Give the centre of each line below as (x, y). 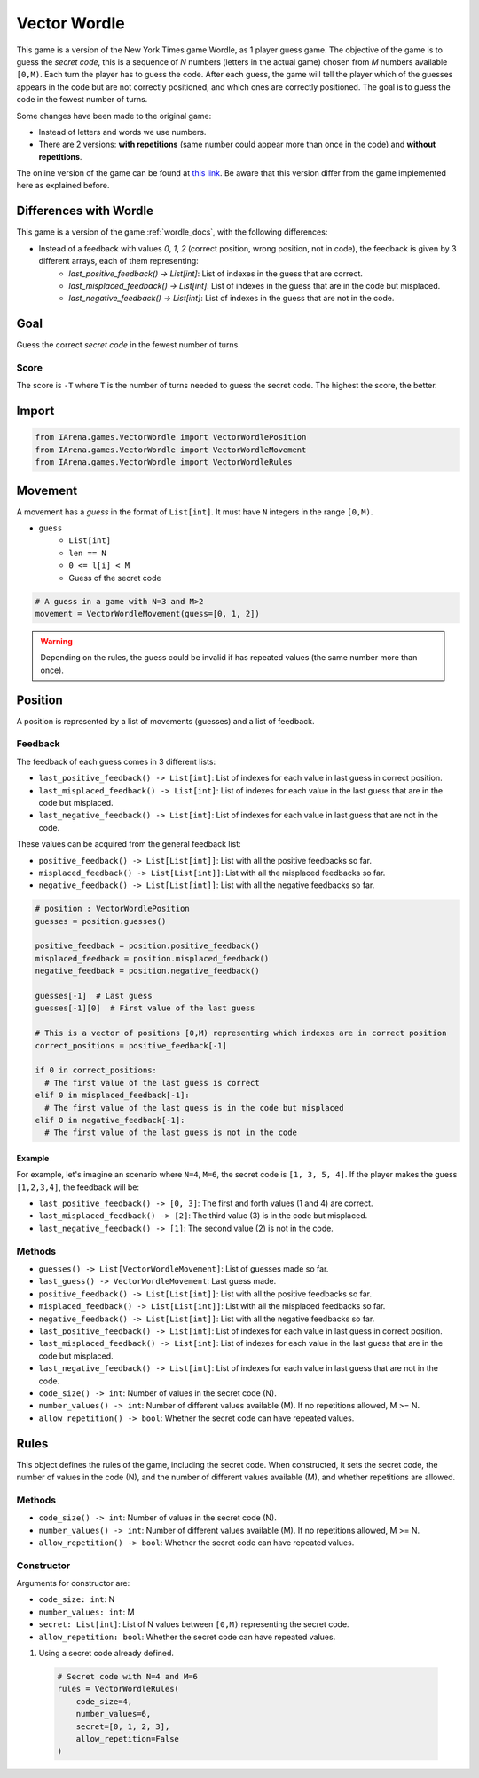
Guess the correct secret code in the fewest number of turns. (129, 345)
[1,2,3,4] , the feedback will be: (78, 1187)
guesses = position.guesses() (101, 921)
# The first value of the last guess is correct (153, 1083)
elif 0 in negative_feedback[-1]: (110, 1120)
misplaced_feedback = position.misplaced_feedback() (152, 958)
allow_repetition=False (127, 1738)
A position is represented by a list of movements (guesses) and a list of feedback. (165, 721)
